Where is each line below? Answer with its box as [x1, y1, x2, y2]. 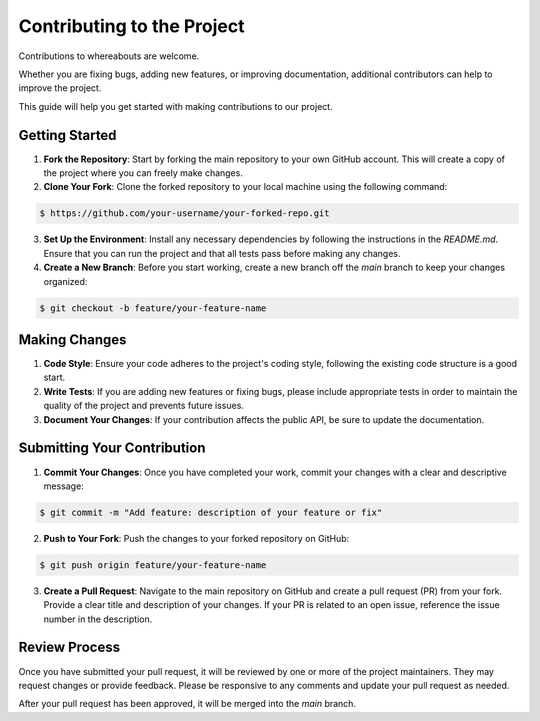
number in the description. [43, 613, 153, 625]
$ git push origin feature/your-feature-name [39, 559, 267, 570]
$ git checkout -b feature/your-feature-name [39, 302, 267, 314]
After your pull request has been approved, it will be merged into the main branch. [18, 698, 357, 710]
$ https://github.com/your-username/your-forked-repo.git [39, 208, 330, 219]
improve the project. [18, 82, 102, 94]
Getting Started [18, 126, 117, 144]
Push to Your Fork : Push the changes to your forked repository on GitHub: [43, 532, 350, 544]
